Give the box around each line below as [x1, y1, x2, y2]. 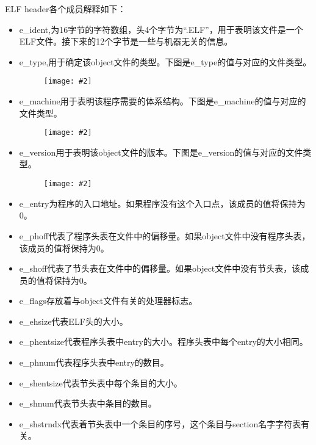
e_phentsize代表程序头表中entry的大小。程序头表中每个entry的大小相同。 [19, 335, 308, 348]
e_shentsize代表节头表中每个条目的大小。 [19, 376, 182, 389]
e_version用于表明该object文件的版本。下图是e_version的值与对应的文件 [19, 145, 303, 158]
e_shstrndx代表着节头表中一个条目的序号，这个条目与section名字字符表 [19, 417, 301, 430]
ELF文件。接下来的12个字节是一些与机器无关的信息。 [19, 35, 233, 48]
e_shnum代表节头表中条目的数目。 [19, 397, 157, 410]
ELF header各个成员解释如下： [5, 2, 126, 15]
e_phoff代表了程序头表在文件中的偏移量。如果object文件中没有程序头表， [19, 229, 311, 242]
